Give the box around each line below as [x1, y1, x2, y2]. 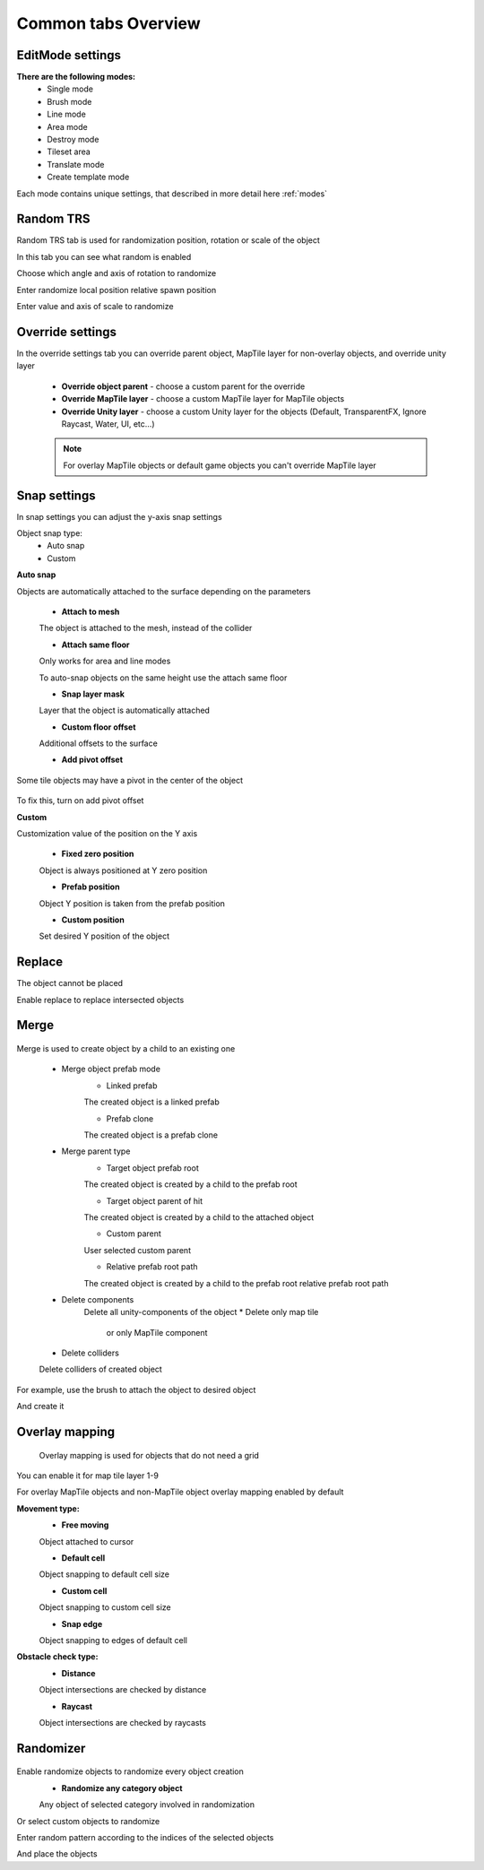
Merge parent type [61, 1146, 131, 1156]
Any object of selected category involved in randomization [39, 1799, 255, 1810]
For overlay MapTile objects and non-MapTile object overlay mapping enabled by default [16, 1486, 344, 1497]
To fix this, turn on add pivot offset [16, 795, 144, 806]
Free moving [61, 1519, 109, 1530]
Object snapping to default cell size [39, 1569, 170, 1580]
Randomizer [16, 1740, 86, 1756]
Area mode [47, 121, 89, 132]
